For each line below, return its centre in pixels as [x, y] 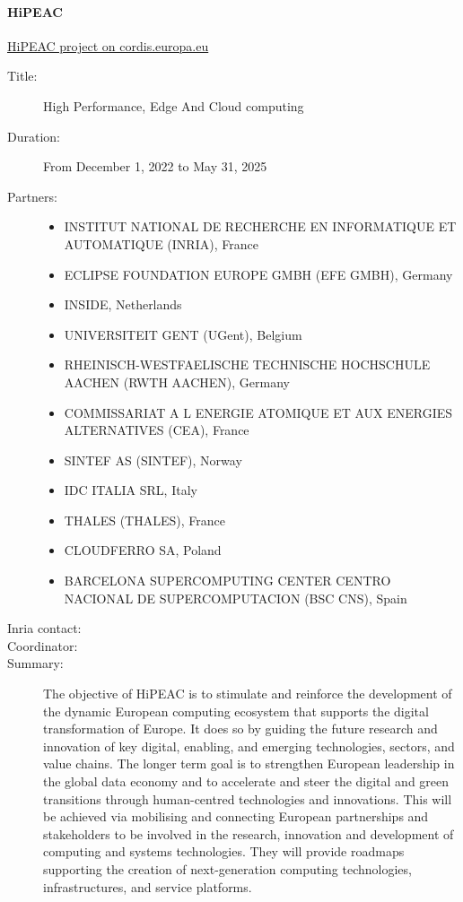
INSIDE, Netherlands [123, 304]
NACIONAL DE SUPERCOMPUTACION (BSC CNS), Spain [236, 598]
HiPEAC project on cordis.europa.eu [108, 45]
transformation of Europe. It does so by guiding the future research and [240, 729]
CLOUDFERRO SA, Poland [143, 550]
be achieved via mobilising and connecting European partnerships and [236, 816]
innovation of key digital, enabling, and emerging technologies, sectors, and [249, 746]
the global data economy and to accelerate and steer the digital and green [246, 781]
